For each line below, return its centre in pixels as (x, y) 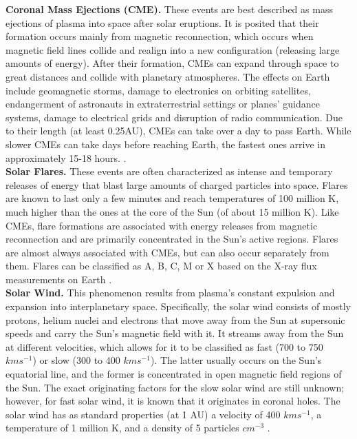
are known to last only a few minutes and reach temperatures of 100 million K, (172, 198)
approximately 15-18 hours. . (66, 157)
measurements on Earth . (59, 279)
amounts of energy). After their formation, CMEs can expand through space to (172, 63)
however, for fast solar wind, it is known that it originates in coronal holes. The (173, 401)
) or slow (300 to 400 (76, 360)
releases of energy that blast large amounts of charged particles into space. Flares (177, 184)
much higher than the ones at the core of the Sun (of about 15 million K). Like (172, 211)
